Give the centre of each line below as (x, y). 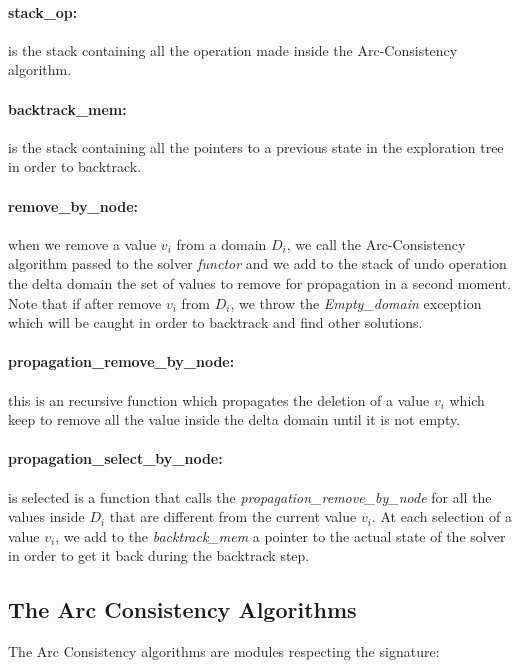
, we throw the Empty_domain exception (356, 302)
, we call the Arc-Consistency (376, 243)
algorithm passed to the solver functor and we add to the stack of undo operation (257, 263)
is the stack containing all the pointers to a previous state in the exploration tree (256, 146)
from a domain (221, 243)
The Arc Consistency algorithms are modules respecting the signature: (224, 651)
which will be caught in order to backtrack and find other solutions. (215, 322)
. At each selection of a (441, 516)
